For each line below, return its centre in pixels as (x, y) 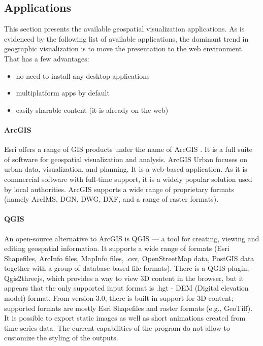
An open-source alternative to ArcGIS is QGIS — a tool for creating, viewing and (132, 238)
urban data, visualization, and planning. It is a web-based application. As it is (126, 169)
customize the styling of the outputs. (61, 338)
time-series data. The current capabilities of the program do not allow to (117, 327)
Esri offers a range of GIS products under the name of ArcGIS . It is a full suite (128, 149)
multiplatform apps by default (63, 93)
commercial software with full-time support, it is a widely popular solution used (128, 179)
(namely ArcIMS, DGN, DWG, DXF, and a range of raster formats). (111, 199)
